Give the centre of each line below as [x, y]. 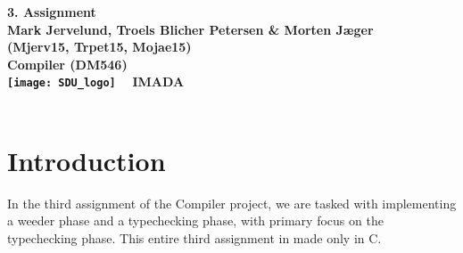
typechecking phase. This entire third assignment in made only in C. [194, 237]
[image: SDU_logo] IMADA [96, 82]
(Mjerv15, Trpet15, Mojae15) [99, 47]
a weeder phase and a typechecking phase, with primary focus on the [195, 220]
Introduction [87, 160]
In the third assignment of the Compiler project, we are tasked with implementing [232, 203]
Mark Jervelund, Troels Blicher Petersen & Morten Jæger [190, 29]
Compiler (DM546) [67, 64]
